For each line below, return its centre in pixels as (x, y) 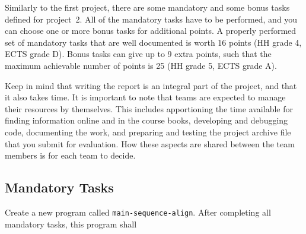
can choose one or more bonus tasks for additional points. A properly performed (151, 31)
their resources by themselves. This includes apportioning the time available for (149, 108)
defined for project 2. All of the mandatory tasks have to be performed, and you (151, 19)
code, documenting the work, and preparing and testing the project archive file (148, 132)
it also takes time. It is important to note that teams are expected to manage (145, 97)
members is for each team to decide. (70, 155)
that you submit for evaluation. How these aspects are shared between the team (150, 143)
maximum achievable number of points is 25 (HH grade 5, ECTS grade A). (141, 65)
